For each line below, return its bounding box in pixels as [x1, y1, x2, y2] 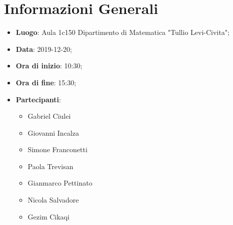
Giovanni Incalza [27, 127, 79, 138]
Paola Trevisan [27, 161, 73, 171]
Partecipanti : [15, 94, 61, 104]
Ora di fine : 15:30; [15, 77, 76, 87]
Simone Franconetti [27, 144, 87, 155]
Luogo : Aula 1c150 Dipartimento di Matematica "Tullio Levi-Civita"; [15, 27, 229, 37]
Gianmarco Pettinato [27, 178, 92, 188]
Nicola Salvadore [27, 195, 79, 205]
